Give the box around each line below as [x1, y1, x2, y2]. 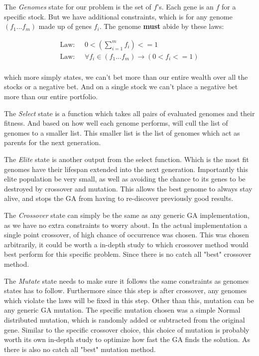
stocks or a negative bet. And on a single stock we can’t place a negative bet [4, 81, 238, 92]
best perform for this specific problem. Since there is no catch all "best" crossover [4, 249, 252, 259]
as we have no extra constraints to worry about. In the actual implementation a [4, 219, 248, 230]
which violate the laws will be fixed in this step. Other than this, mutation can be [4, 295, 254, 305]
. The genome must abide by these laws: [99, 21, 224, 31]
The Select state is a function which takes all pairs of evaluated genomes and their [4, 108, 255, 118]
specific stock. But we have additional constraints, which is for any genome [4, 11, 233, 21]
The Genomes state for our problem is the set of [4, 1, 151, 11]
